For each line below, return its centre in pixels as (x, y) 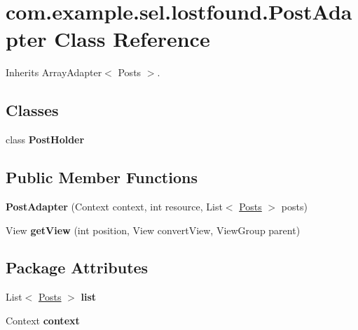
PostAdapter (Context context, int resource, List (114, 206)
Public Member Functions (102, 177)
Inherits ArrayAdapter (54, 72)
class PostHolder (45, 139)
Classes (32, 110)
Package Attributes (77, 267)
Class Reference (132, 39)
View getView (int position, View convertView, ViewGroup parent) (153, 230)
